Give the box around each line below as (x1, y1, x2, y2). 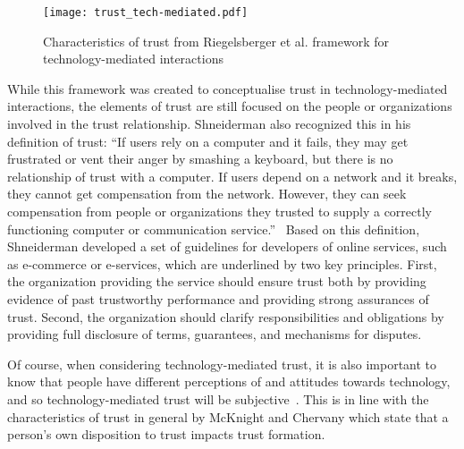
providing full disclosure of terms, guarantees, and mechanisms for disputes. (7, 325, 422, 343)
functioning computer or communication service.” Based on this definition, (7, 219, 420, 238)
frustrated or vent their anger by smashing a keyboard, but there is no (7, 149, 393, 168)
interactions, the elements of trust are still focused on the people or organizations (7, 97, 452, 115)
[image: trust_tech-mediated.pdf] (43, 6, 249, 19)
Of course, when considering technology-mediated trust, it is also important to (7, 354, 437, 373)
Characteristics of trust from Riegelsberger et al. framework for (43, 31, 390, 50)
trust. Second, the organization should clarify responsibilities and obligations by (7, 307, 444, 326)
